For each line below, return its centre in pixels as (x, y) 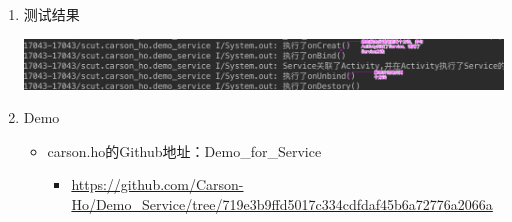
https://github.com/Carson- (157, 184)
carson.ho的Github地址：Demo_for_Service (184, 150)
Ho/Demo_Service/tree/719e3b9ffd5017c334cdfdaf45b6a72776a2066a (282, 204)
